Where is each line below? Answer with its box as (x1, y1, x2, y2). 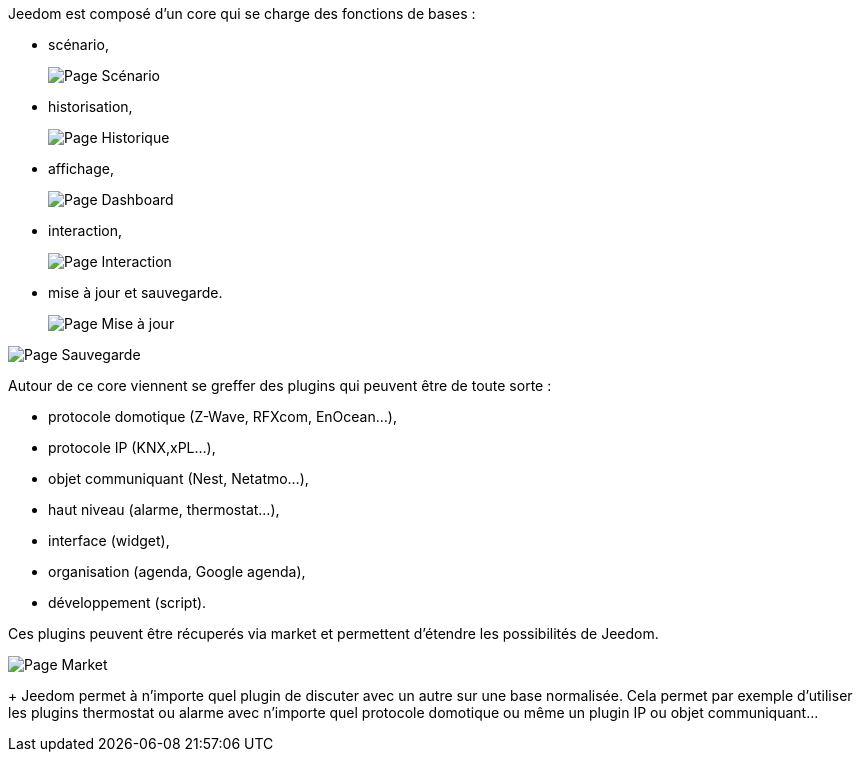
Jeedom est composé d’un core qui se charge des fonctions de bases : (8, 5, 476, 22)
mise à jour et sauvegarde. (48, 284, 223, 301)
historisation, (48, 98, 133, 115)
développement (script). (48, 594, 207, 611)
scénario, (48, 36, 109, 53)
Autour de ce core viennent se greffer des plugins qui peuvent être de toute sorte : (8, 377, 552, 394)
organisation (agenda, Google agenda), (48, 563, 306, 580)
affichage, (48, 160, 114, 177)
